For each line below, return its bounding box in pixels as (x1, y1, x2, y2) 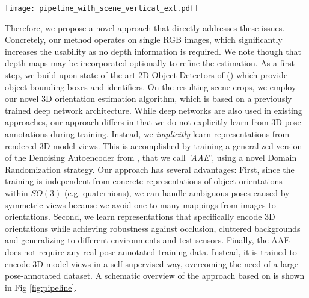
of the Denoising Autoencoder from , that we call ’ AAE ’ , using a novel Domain (5, 151, 297, 164)
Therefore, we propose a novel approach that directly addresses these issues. (5, 21, 285, 34)
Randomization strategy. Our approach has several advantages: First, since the (5, 163, 295, 175)
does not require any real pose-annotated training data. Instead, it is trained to (5, 245, 297, 258)
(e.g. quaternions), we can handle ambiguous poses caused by (64, 186, 290, 199)
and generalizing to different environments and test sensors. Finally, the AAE (5, 234, 290, 246)
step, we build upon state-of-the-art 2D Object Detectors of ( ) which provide (5, 69, 288, 81)
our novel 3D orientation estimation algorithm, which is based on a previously (5, 92, 292, 105)
